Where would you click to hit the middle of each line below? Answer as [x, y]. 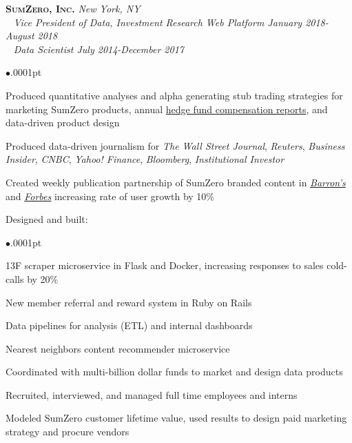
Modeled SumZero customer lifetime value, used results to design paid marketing [176, 418]
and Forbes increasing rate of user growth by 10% [110, 196]
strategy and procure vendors [68, 432]
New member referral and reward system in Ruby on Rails [129, 302]
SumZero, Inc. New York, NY [73, 8]
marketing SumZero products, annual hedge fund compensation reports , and [167, 109]
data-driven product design [63, 122]
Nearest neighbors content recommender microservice [118, 348]
